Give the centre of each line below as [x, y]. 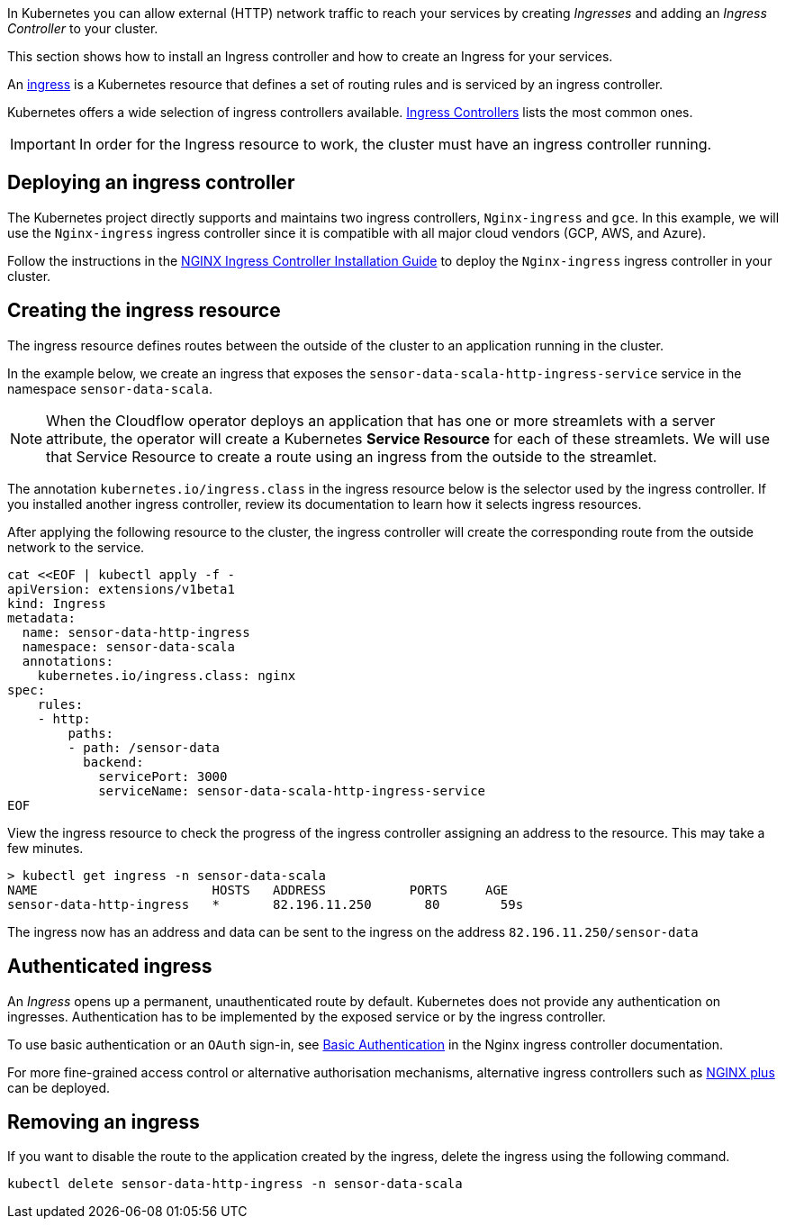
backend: [113, 762]
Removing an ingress [104, 1122]
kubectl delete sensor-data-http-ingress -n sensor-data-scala [235, 1184]
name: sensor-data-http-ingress [136, 632]
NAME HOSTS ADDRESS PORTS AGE [258, 890]
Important [43, 144]
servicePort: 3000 [163, 776]
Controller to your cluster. [83, 28]
